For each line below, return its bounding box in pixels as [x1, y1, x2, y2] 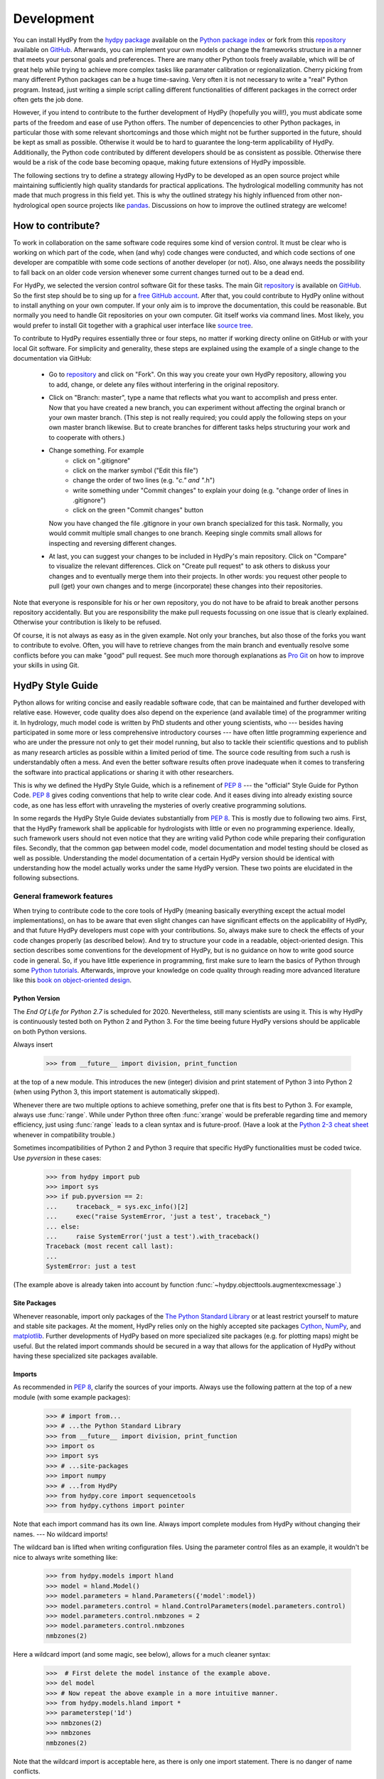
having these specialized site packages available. [13, 1352, 158, 1361]
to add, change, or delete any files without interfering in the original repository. [48, 380, 279, 389]
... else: [46, 1223, 80, 1230]
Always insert [13, 1040, 53, 1049]
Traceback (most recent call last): [46, 1242, 174, 1250]
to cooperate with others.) [48, 433, 125, 441]
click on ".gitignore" [73, 456, 131, 465]
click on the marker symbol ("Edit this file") [73, 466, 198, 475]
